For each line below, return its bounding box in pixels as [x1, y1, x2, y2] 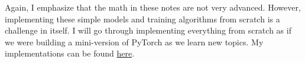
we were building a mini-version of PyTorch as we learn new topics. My [5, 35, 264, 48]
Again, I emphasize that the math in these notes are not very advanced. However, [5, 1, 301, 13]
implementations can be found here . [5, 47, 135, 59]
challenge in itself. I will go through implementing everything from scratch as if [5, 24, 291, 37]
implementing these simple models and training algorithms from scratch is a [5, 12, 280, 25]
